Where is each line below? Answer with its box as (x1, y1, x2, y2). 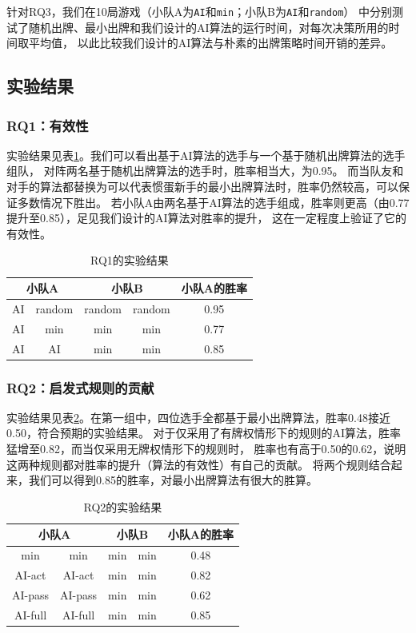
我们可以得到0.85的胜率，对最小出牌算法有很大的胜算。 (28, 472, 318, 488)
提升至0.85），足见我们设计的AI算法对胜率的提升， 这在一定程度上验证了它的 (6, 209, 407, 226)
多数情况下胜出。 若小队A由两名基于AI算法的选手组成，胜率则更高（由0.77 (17, 193, 410, 210)
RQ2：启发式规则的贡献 (6, 377, 154, 397)
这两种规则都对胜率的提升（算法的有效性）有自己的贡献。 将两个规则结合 (6, 456, 391, 472)
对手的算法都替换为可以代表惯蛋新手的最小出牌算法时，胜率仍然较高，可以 (6, 178, 398, 195)
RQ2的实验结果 (83, 498, 162, 515)
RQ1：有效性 (6, 115, 89, 135)
